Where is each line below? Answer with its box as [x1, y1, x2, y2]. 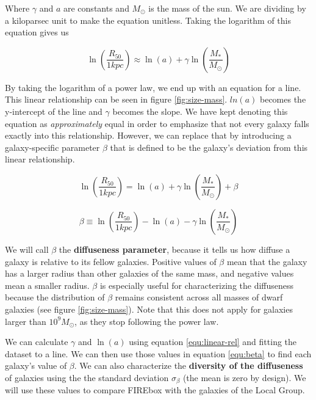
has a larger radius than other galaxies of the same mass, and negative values [5, 267, 294, 280]
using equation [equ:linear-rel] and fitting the [129, 335, 297, 348]
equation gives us [5, 26, 69, 38]
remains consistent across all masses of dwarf [115, 291, 283, 304]
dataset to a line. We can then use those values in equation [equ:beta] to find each [5, 347, 312, 360]
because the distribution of [5, 291, 105, 304]
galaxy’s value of [5, 359, 67, 372]
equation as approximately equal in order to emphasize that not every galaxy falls [5, 117, 309, 129]
